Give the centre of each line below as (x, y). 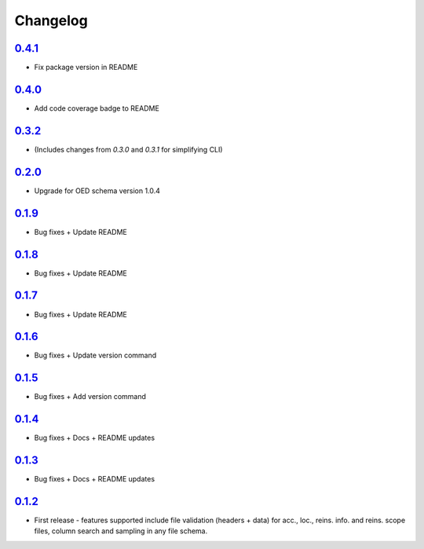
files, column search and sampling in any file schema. (121, 531)
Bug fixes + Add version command (90, 397)
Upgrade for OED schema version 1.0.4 (97, 190)
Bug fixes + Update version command (95, 355)
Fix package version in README (86, 68)
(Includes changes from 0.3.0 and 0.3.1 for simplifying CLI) (128, 149)
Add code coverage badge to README (97, 108)
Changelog (51, 20)
